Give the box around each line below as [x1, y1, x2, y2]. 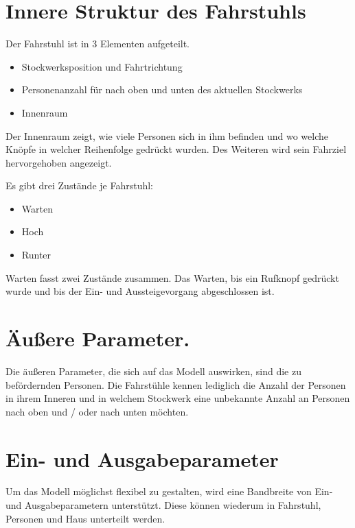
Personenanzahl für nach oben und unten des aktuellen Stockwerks [21, 82, 303, 97]
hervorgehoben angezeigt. [5, 155, 112, 169]
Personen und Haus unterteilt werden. [5, 511, 165, 525]
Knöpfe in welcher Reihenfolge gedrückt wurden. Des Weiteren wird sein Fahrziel [5, 142, 347, 156]
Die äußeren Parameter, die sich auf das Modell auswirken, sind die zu [5, 363, 301, 378]
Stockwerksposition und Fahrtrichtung [21, 59, 183, 73]
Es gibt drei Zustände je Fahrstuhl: [5, 178, 154, 193]
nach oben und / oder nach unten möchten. [5, 404, 189, 418]
